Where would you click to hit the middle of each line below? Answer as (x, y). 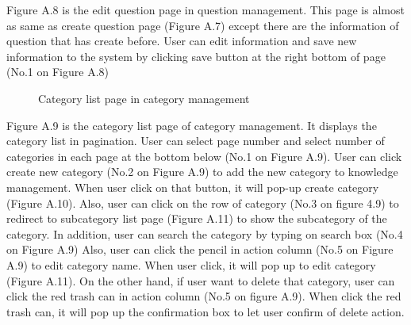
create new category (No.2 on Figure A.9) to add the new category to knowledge (202, 172)
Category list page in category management (144, 98)
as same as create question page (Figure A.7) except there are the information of (203, 25)
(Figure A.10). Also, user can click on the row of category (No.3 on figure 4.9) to (203, 203)
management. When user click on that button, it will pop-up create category (193, 187)
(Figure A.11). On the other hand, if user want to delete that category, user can (201, 280)
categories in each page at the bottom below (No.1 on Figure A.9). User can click (204, 156)
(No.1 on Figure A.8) (58, 72)
